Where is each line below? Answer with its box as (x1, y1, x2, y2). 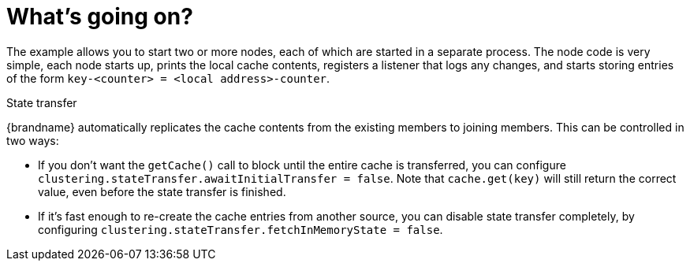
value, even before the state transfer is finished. (38, 184, 286, 198)
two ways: (6, 133, 59, 147)
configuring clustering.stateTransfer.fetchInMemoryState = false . (38, 222, 443, 236)
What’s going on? (6, 3, 193, 30)
